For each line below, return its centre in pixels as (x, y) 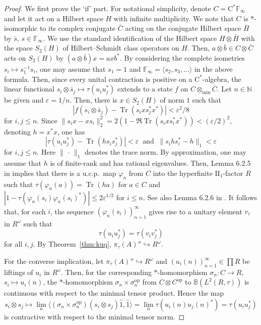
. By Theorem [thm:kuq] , (72, 244)
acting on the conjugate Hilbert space (183, 28)
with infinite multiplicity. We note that (174, 18)
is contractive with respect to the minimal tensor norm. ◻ (94, 316)
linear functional (29, 89)
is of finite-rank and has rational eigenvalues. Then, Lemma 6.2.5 (150, 163)
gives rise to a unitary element (195, 211)
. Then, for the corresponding (106, 272)
